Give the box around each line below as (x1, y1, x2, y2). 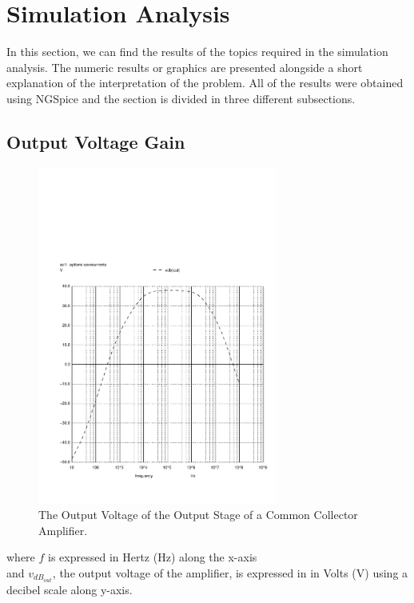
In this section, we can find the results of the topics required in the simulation (6, 43, 388, 60)
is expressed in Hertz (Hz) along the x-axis (48, 549, 257, 565)
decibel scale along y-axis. (6, 581, 133, 598)
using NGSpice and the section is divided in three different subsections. (6, 90, 356, 106)
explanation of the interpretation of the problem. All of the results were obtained (6, 74, 404, 91)
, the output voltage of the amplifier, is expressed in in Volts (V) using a (52, 565, 408, 581)
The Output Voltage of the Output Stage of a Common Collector (38, 506, 358, 523)
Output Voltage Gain (6, 129, 185, 154)
